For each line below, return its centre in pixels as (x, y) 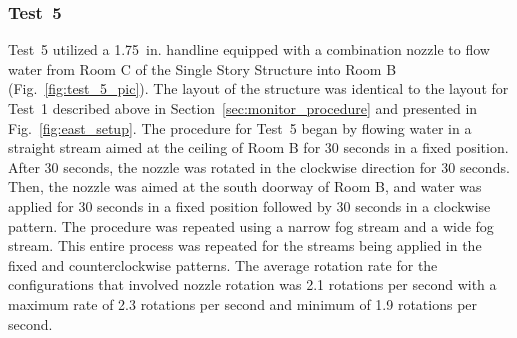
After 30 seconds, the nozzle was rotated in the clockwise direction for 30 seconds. (259, 166)
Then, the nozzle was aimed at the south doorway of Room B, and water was (245, 186)
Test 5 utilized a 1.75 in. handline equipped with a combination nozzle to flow (249, 49)
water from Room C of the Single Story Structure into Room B (202, 68)
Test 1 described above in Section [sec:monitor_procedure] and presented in (243, 108)
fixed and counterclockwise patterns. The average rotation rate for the (223, 264)
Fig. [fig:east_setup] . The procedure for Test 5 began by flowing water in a (240, 127)
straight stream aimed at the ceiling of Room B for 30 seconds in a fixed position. (258, 147)
